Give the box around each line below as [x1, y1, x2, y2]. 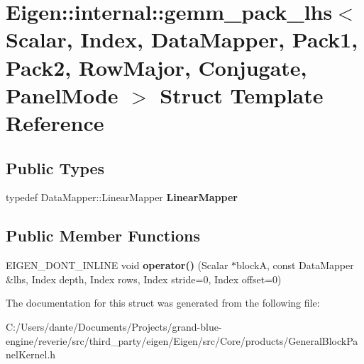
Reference [6, 108, 104, 137]
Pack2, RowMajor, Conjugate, [6, 52, 307, 81]
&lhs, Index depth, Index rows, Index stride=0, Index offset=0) [6, 271, 282, 286]
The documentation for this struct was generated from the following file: [6, 295, 320, 310]
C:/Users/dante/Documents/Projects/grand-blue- [6, 319, 222, 334]
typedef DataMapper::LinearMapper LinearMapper [6, 190, 238, 205]
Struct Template [160, 80, 324, 109]
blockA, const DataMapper [236, 258, 354, 273]
